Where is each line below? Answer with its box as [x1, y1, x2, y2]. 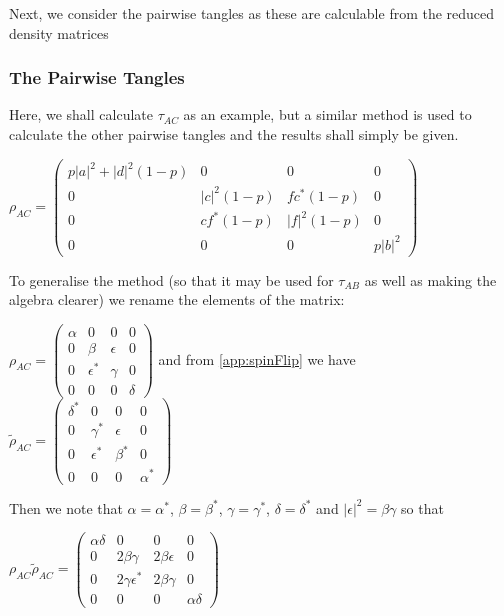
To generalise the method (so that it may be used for [9, 269, 334, 290]
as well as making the [364, 269, 497, 290]
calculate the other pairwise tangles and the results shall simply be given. [9, 124, 459, 144]
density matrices [9, 22, 109, 43]
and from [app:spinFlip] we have [158, 348, 356, 369]
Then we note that [9, 497, 123, 518]
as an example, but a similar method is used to [183, 104, 472, 125]
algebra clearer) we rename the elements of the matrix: [9, 289, 345, 310]
